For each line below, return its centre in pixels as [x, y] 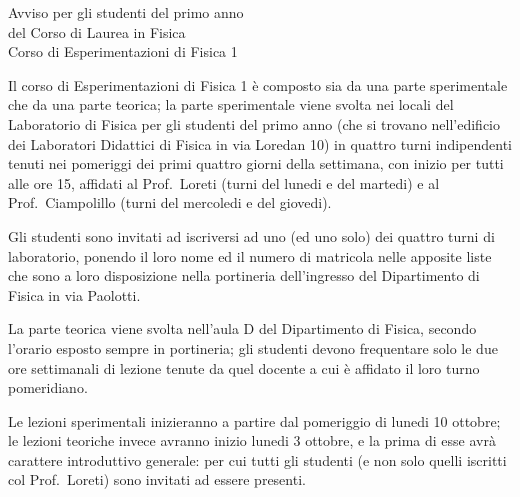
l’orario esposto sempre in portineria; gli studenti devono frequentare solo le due [253, 347]
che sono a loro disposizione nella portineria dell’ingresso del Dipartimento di [244, 275]
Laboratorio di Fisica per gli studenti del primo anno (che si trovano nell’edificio [254, 123]
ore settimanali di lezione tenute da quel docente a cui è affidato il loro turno [244, 367]
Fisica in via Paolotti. [74, 294]
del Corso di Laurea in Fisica [97, 31]
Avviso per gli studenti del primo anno [126, 12]
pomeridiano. [48, 387]
